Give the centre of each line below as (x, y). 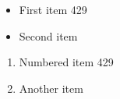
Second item (48, 35)
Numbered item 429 (66, 62)
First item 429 (53, 9)
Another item (51, 88)
